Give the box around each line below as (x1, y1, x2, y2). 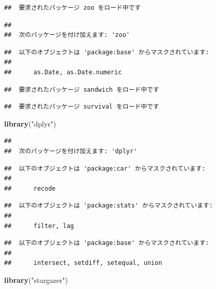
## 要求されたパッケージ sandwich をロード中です (4, 86, 160, 93)
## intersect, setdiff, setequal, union (4, 259, 162, 267)
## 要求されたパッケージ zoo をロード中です (4, 4, 141, 11)
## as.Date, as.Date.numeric (4, 68, 122, 76)
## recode (4, 184, 56, 192)
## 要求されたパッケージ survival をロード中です (4, 103, 160, 111)
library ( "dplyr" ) (4, 118, 56, 129)
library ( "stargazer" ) (4, 274, 68, 285)
